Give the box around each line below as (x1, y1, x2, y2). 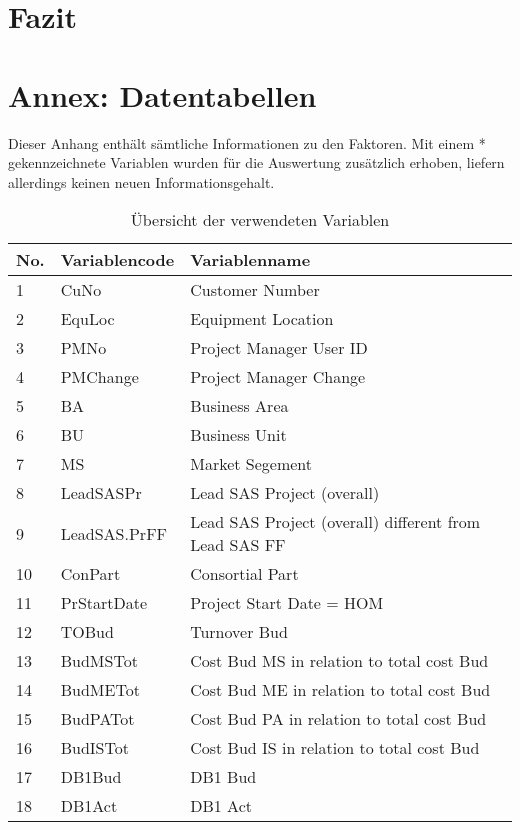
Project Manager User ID (190, 336, 368, 360)
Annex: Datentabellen (8, 74, 317, 115)
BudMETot (60, 678, 140, 702)
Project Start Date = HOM (190, 591, 384, 615)
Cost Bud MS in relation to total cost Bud (190, 649, 489, 673)
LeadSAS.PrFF (60, 521, 168, 545)
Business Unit (190, 423, 287, 447)
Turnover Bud (190, 620, 288, 644)
